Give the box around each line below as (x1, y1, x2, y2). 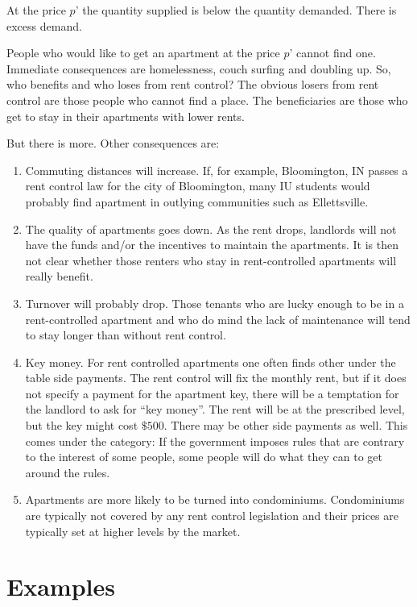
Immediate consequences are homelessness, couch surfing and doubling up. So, (6, 60, 391, 77)
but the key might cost (25, 417, 138, 434)
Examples (6, 570, 115, 603)
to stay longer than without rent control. (25, 326, 226, 343)
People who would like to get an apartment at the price (6, 44, 280, 61)
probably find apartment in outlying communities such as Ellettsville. (25, 193, 369, 210)
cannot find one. (296, 44, 376, 61)
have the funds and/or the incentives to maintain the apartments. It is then (25, 236, 398, 253)
